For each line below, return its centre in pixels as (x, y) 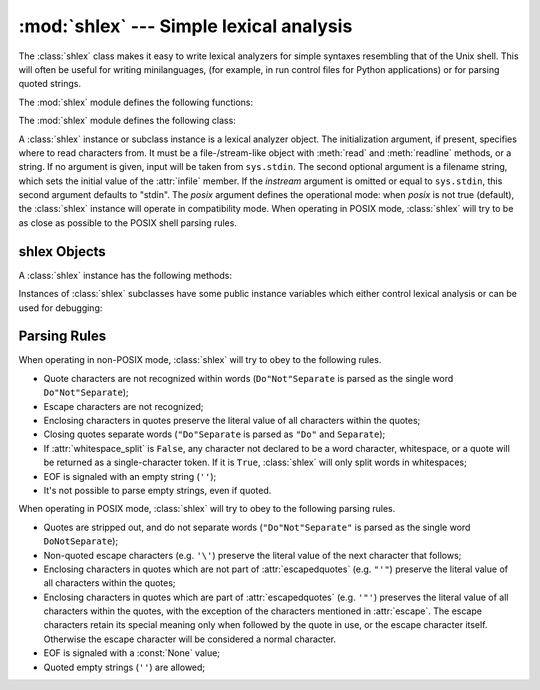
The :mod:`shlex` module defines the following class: (127, 121)
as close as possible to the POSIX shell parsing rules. (127, 222)
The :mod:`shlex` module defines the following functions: (136, 102)
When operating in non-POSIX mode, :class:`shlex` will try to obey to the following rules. (200, 360)
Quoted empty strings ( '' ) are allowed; (124, 667)
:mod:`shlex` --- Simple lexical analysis (185, 26)
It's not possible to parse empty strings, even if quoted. (157, 490)
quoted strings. (50, 84)
